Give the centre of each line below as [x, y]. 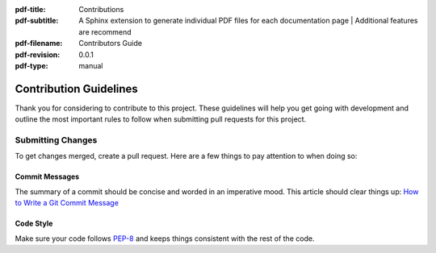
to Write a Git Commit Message [67, 203]
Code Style [34, 224]
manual [91, 65]
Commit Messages [47, 176]
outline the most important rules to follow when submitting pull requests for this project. [161, 119]
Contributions [101, 9]
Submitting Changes [56, 140]
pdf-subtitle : [37, 21]
